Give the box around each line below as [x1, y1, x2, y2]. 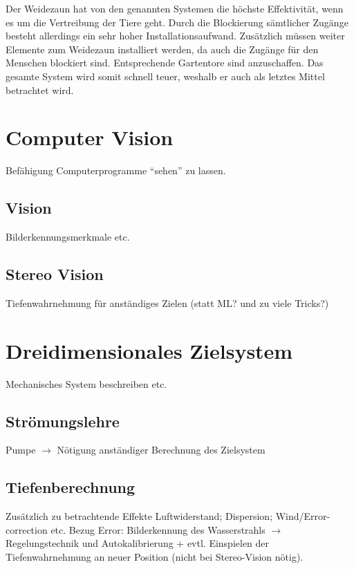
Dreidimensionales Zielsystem [6, 336, 293, 364]
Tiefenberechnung [6, 476, 136, 498]
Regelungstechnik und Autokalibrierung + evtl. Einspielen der [6, 536, 270, 550]
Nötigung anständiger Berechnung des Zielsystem [57, 442, 265, 457]
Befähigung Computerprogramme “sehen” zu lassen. [6, 163, 226, 178]
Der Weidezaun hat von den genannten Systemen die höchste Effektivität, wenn [6, 1, 344, 15]
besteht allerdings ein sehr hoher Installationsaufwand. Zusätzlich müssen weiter [6, 28, 345, 43]
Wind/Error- [275, 509, 330, 523]
